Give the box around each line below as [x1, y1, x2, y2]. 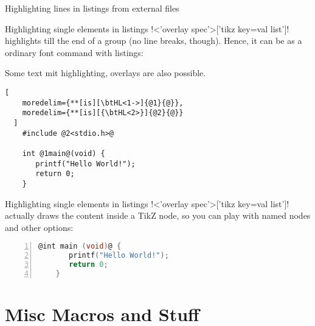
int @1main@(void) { [22, 149, 105, 158]
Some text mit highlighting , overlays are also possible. [5, 66, 206, 79]
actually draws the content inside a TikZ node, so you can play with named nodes [5, 209, 311, 222]
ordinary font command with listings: [5, 46, 144, 58]
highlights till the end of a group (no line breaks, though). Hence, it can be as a [5, 34, 302, 47]
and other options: [5, 221, 74, 233]
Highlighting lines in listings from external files [5, 2, 179, 14]
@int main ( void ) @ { [38, 242, 122, 251]
